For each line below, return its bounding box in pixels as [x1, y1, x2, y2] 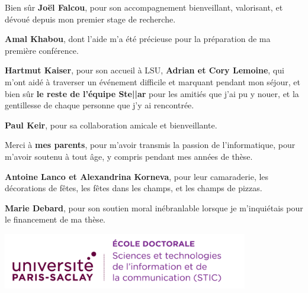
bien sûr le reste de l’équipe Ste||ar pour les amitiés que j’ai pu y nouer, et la [5, 87, 299, 99]
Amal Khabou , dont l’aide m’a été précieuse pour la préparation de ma [5, 33, 271, 45]
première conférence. [5, 44, 79, 56]
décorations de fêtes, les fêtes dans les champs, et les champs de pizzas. [5, 182, 262, 194]
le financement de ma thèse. [5, 213, 105, 226]
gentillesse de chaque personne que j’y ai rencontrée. [5, 99, 194, 111]
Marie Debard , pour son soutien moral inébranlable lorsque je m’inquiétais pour [5, 201, 303, 214]
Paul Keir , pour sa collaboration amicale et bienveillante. [5, 118, 217, 131]
